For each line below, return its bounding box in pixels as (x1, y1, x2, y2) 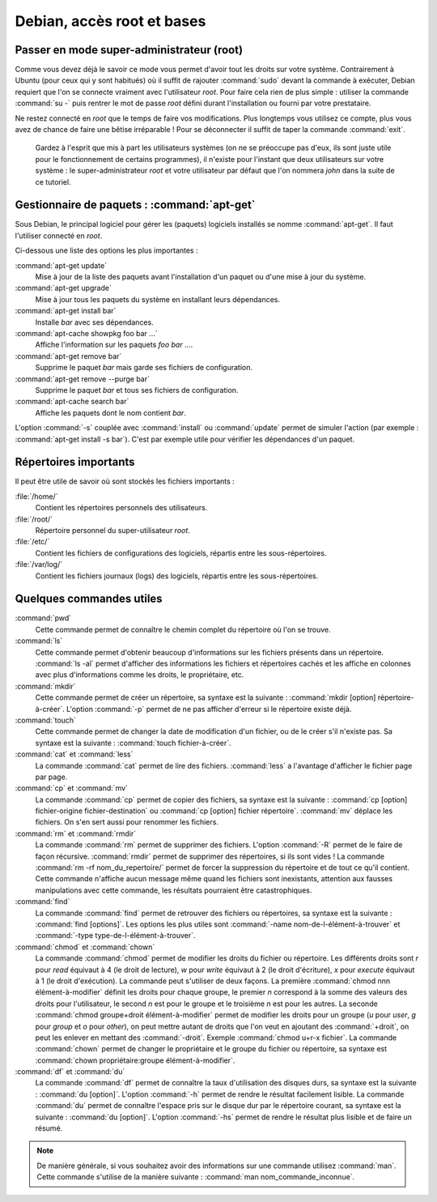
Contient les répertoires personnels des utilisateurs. (35, 503, 208, 513)
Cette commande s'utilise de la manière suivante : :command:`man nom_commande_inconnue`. (36, 1172, 355, 1182)
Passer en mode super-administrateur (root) (15, 43, 243, 57)
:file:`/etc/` (15, 537, 50, 547)
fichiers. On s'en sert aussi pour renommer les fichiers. (35, 817, 218, 827)
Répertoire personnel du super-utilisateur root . (35, 525, 190, 535)
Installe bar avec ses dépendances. (35, 317, 154, 327)
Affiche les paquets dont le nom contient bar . (35, 407, 186, 417)
